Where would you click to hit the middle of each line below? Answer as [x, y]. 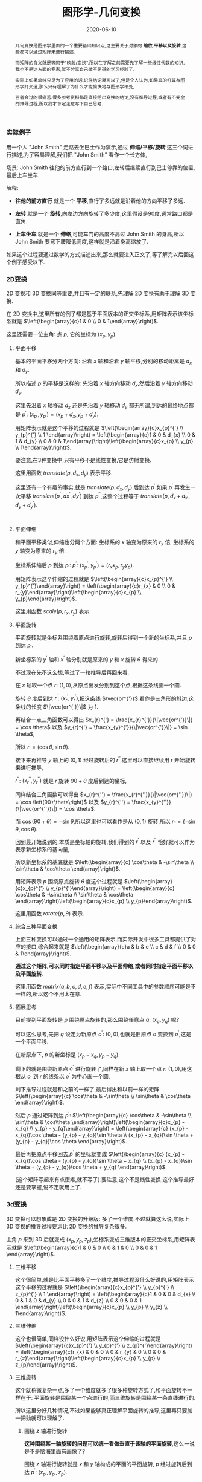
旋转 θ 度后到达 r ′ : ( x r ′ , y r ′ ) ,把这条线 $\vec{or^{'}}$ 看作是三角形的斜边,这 [104, 698]
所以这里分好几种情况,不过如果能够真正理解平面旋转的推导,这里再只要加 [104, 1411]
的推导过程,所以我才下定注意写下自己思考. [59, 104]
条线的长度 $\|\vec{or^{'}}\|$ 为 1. [56, 707]
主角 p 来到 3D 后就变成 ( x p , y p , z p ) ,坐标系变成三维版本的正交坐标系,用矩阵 [98, 1240]
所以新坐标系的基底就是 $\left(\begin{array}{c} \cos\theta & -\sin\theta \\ [104, 862]
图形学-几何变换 [101, 12]
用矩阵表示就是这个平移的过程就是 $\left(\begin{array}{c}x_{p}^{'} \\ [99, 428]
